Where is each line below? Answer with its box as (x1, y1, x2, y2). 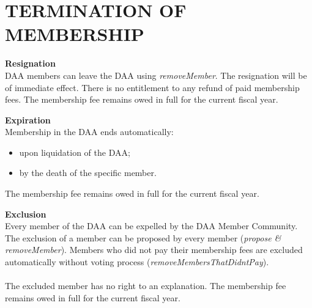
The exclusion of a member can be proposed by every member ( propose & (5, 231, 281, 244)
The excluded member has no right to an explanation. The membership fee (5, 279, 286, 292)
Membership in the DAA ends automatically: (5, 125, 174, 138)
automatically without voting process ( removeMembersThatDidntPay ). (5, 255, 269, 268)
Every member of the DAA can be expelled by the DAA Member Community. (5, 219, 298, 232)
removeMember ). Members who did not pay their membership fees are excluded (5, 243, 303, 256)
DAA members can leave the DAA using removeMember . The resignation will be (5, 68, 307, 81)
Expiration (5, 113, 51, 126)
